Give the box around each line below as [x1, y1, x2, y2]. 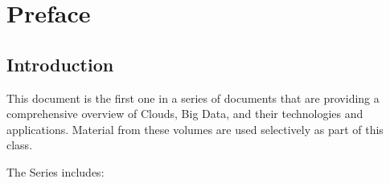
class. [6, 136, 33, 153]
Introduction [6, 51, 114, 76]
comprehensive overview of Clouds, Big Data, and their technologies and [6, 105, 363, 122]
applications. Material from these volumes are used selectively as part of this [6, 120, 384, 137]
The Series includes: [6, 163, 105, 180]
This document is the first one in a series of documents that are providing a [6, 89, 380, 106]
